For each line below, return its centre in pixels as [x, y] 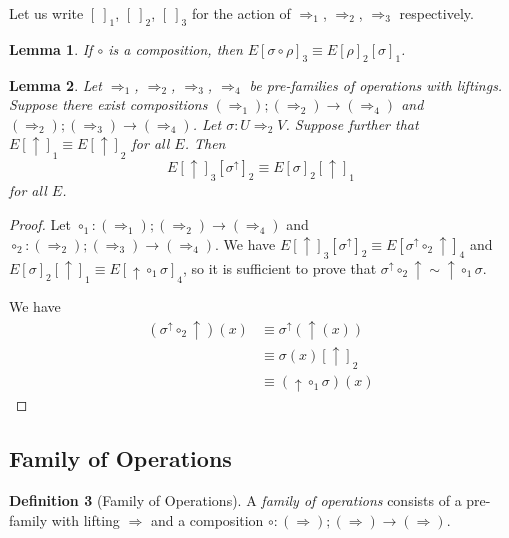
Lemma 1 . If [51, 48]
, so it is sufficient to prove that [279, 267]
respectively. [436, 13]
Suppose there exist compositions [108, 104]
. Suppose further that [352, 123]
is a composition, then [175, 48]
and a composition [207, 519]
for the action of [241, 13]
